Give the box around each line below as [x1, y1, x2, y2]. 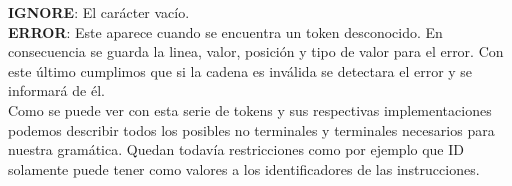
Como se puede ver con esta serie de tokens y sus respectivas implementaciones [8, 99, 492, 120]
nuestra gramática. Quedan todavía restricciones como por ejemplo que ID [8, 139, 464, 160]
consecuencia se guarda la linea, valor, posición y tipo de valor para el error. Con [8, 41, 504, 62]
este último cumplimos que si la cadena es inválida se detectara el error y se [8, 60, 473, 81]
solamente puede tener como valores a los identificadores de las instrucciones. [8, 158, 480, 179]
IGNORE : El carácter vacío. [8, 2, 190, 22]
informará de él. [8, 80, 105, 101]
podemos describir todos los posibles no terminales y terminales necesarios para [8, 119, 495, 140]
